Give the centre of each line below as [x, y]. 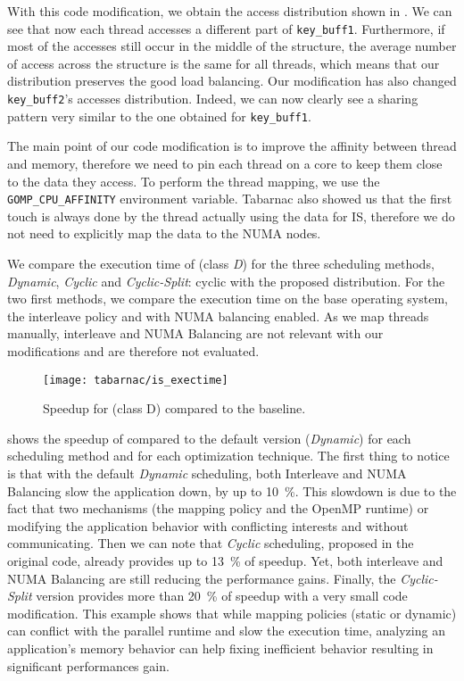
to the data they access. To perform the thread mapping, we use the [194, 181]
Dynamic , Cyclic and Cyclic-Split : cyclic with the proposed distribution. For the [226, 281]
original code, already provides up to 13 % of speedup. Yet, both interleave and [225, 560]
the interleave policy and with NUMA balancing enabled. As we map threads [218, 316]
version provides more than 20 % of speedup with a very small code [222, 596]
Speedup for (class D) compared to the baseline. [174, 408]
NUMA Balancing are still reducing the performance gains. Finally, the [202, 578]
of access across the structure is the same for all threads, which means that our [224, 63]
